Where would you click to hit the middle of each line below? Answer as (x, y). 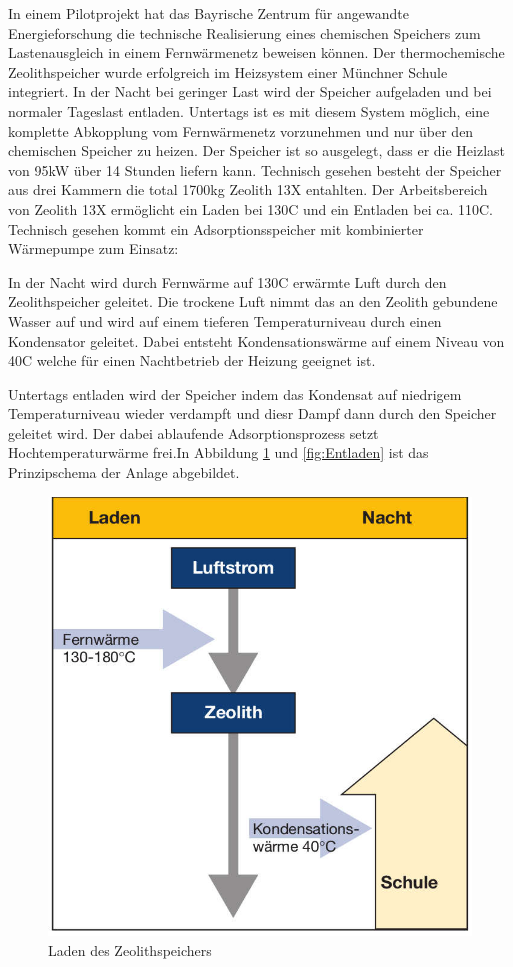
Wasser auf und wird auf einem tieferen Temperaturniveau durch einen (225, 320)
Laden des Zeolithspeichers (130, 949)
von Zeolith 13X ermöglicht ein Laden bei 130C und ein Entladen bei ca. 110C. (250, 208)
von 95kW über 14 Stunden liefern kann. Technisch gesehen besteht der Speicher (255, 169)
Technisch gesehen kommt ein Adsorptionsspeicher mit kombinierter (216, 228)
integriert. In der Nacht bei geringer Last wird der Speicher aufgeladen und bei (250, 91)
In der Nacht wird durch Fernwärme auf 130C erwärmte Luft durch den (227, 281)
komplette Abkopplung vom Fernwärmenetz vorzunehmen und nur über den (241, 130)
